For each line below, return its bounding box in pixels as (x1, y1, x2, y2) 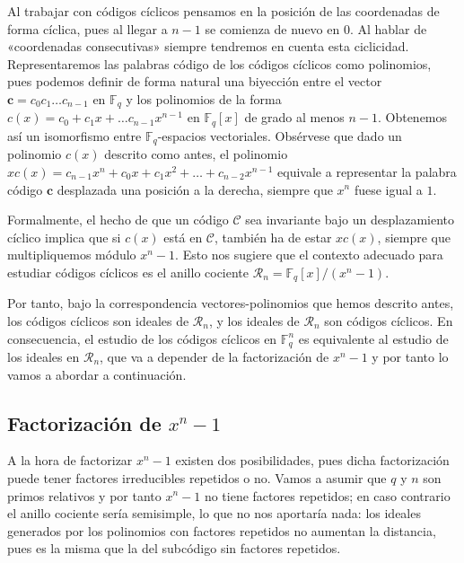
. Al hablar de (349, 19, 427, 38)
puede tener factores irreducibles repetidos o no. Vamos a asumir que (7, 468, 387, 487)
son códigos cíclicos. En (324, 311, 453, 330)
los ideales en (7, 347, 80, 365)
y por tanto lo (372, 347, 449, 365)
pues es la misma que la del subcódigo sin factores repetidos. (7, 539, 341, 558)
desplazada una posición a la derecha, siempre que (57, 180, 333, 198)
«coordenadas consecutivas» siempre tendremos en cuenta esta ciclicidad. (7, 37, 409, 56)
